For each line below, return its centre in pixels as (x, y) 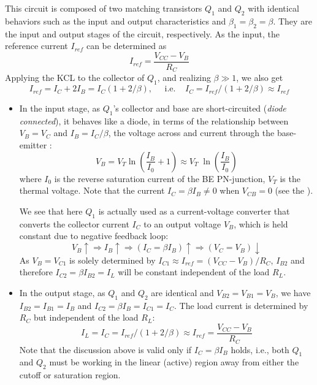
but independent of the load (86, 317)
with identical (273, 8)
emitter (33, 145)
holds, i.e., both (260, 349)
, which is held (261, 223)
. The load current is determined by (241, 305)
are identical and (182, 293)
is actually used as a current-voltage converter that (194, 211)
